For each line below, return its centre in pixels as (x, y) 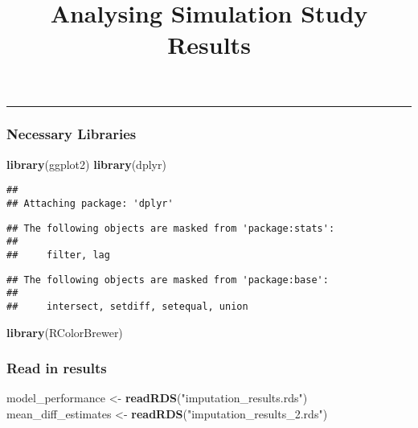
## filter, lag (58, 255)
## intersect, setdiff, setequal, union (127, 306)
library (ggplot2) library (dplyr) (86, 164)
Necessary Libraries (72, 134)
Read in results (57, 368)
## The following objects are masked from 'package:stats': (171, 228)
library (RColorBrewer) (65, 332)
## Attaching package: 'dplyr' (90, 204)
